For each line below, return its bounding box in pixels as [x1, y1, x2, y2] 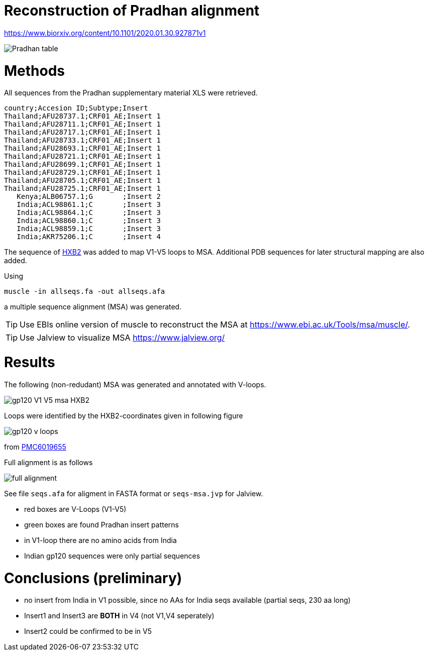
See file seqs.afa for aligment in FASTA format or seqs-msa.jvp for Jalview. [4, 489, 263, 498]
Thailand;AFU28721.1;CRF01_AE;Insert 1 [4, 152, 161, 161]
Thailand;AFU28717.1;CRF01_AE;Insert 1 [4, 128, 161, 137]
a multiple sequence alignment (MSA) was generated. [4, 302, 182, 311]
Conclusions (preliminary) [4, 569, 182, 587]
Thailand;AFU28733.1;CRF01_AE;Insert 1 [4, 136, 161, 145]
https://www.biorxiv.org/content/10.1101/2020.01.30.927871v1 [4, 28, 206, 37]
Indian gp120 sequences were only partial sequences [24, 551, 200, 560]
